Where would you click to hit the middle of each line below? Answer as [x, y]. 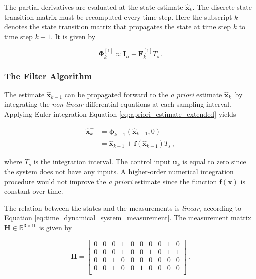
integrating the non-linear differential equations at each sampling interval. [118, 104]
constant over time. [34, 191]
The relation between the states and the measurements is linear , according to [123, 207]
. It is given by [73, 36]
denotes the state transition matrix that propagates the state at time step [118, 26]
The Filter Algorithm [48, 76]
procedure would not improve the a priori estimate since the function [111, 181]
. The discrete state [222, 7]
